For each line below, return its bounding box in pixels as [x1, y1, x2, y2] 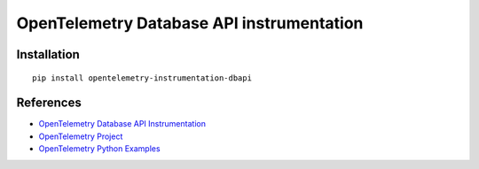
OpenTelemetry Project [38, 131, 123, 142]
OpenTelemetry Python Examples [38, 143, 161, 154]
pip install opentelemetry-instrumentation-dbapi [32, 73, 253, 83]
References [16, 96, 82, 111]
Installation [16, 47, 80, 62]
